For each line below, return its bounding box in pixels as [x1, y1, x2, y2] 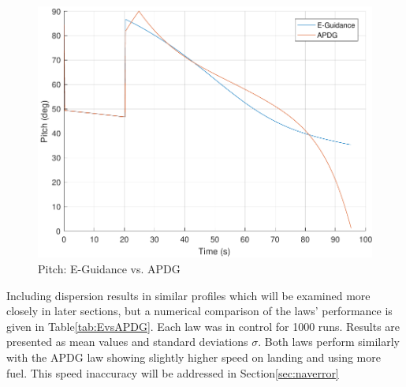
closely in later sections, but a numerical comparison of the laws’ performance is [6, 302, 393, 319]
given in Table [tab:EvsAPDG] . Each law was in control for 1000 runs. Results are [6, 317, 400, 334]
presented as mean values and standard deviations [6, 333, 248, 350]
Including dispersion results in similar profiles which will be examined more [6, 287, 371, 303]
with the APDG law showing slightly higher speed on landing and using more [6, 348, 381, 365]
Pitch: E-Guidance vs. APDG [38, 260, 181, 276]
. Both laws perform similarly [258, 333, 400, 350]
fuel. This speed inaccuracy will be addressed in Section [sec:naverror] [6, 364, 339, 381]
